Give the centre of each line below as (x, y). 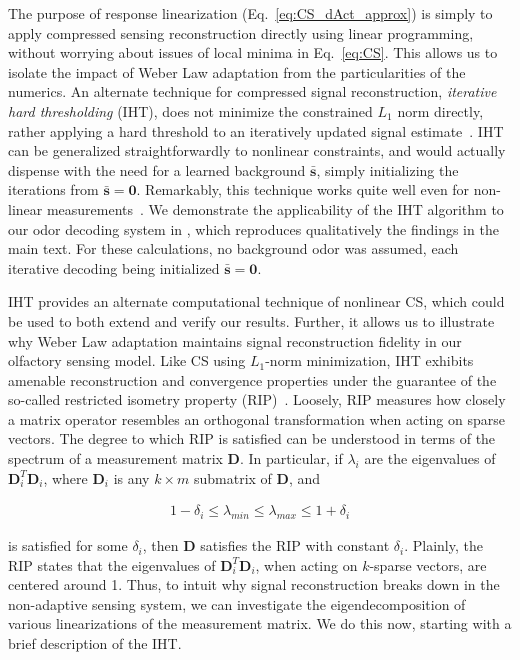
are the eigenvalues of (430, 458)
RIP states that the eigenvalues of (112, 564)
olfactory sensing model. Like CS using (127, 360)
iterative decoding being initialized (114, 267)
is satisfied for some (68, 545)
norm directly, (440, 110)
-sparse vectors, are (428, 564)
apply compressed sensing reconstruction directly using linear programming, (241, 32)
